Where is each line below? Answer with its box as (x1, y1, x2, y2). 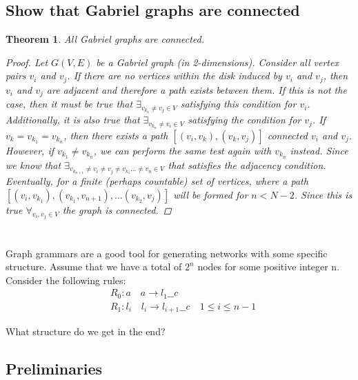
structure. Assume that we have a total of (6, 259, 182, 274)
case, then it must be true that (6, 97, 133, 111)
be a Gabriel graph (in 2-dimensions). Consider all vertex (96, 54, 339, 69)
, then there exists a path (63, 128, 168, 142)
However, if (6, 143, 54, 157)
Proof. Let (6, 54, 48, 69)
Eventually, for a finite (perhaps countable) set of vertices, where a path (6, 174, 308, 188)
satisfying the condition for (188, 112, 301, 127)
